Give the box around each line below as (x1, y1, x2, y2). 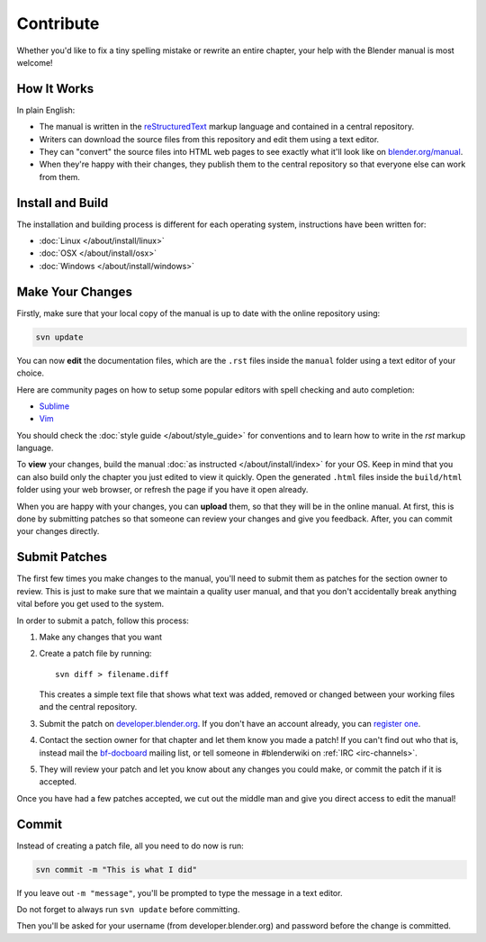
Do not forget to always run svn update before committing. (16, 904, 240, 915)
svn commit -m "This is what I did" (35, 865, 198, 874)
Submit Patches (16, 549, 108, 565)
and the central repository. (39, 702, 138, 712)
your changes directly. (16, 526, 100, 537)
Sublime (39, 401, 70, 412)
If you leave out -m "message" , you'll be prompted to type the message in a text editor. (16, 887, 343, 898)
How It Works (16, 81, 94, 96)
